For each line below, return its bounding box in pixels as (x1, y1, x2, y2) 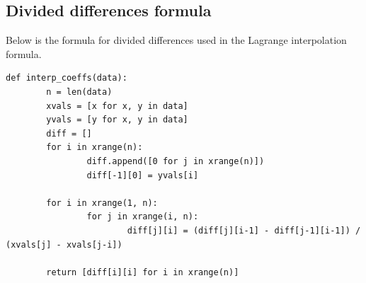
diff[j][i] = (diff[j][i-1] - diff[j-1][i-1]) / (127, 225, 361, 236)
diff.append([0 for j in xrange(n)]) (86, 156, 265, 166)
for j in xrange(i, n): (86, 212, 199, 222)
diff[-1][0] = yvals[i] (86, 170, 199, 180)
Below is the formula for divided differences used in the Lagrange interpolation (6, 33, 347, 47)
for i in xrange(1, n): (46, 197, 158, 208)
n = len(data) (46, 86, 113, 97)
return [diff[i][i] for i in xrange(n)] (46, 267, 239, 277)
